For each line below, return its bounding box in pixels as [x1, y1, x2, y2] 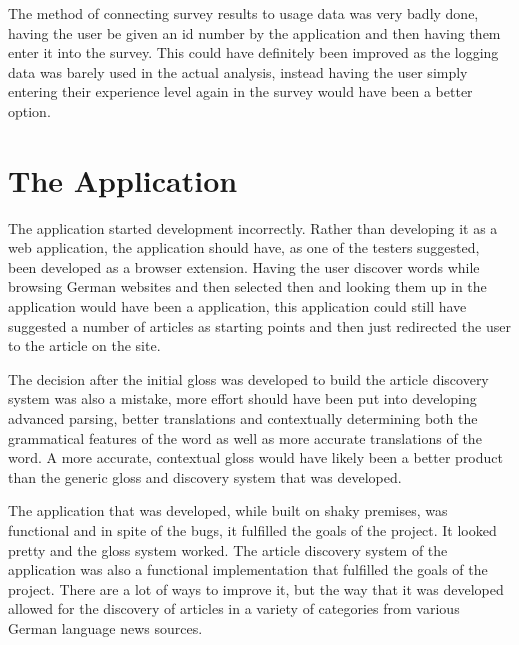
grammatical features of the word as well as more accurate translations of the [8, 427, 482, 448]
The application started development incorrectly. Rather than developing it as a [8, 217, 498, 238]
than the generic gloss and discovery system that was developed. [8, 466, 402, 487]
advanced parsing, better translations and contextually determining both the [8, 408, 478, 429]
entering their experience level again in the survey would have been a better [8, 81, 473, 102]
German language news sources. [8, 617, 203, 638]
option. [8, 100, 51, 121]
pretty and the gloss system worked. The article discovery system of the [8, 539, 448, 560]
